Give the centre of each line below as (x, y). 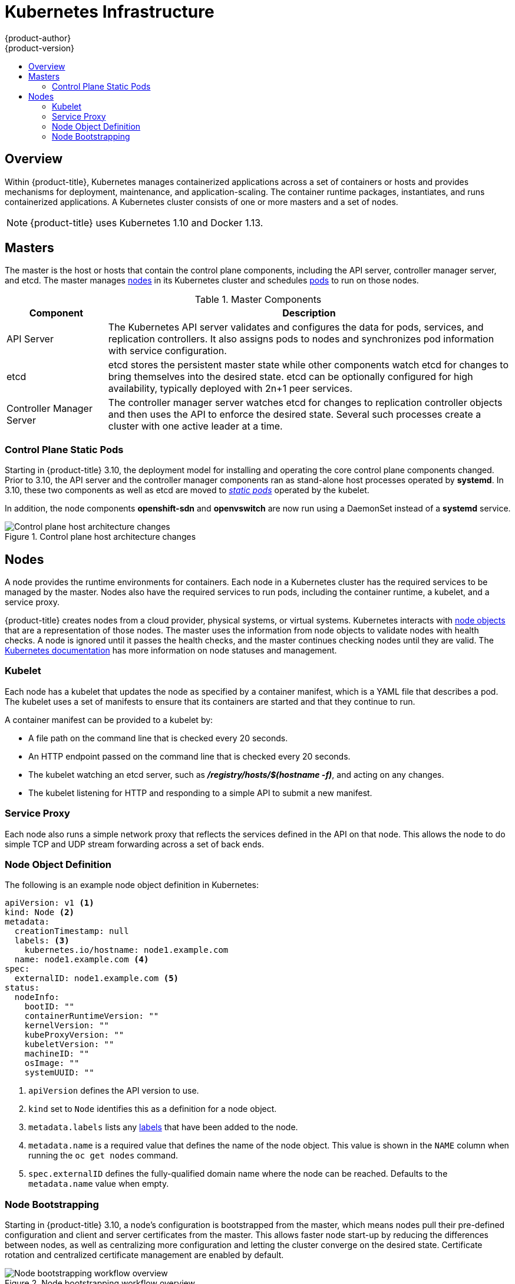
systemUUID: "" (59, 1073)
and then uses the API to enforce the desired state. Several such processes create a (295, 415)
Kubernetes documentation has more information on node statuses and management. (171, 651)
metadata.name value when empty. (99, 1184)
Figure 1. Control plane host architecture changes (100, 537)
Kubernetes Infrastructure (110, 12)
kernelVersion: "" (67, 1026)
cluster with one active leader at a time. (195, 426)
